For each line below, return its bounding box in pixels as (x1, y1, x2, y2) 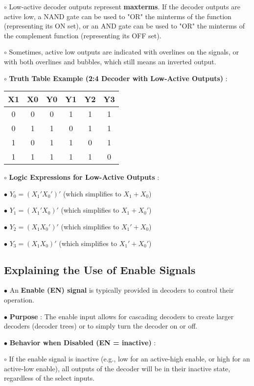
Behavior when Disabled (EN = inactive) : (9, 337, 156, 347)
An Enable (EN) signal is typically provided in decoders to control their (9, 285, 234, 295)
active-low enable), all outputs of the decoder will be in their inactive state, (4, 363, 231, 373)
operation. (4, 294, 34, 304)
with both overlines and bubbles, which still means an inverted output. (4, 56, 216, 66)
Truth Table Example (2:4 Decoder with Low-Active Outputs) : (9, 73, 228, 83)
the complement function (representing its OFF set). (4, 30, 162, 40)
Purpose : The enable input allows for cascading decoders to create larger (9, 311, 234, 321)
